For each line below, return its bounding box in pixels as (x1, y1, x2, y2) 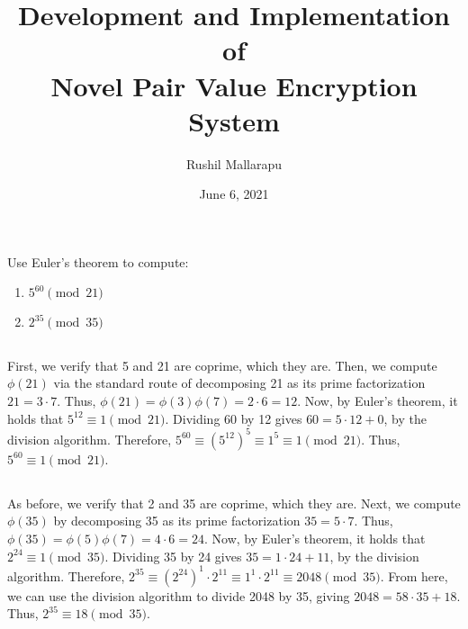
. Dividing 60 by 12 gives (165, 409, 302, 427)
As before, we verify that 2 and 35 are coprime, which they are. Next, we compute (7, 493, 461, 512)
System (188, 102, 280, 139)
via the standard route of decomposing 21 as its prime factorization (53, 373, 426, 392)
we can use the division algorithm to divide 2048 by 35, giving (7, 586, 350, 605)
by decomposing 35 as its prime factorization (53, 511, 301, 530)
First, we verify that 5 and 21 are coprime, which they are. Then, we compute (7, 355, 437, 374)
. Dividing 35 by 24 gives (104, 546, 242, 565)
